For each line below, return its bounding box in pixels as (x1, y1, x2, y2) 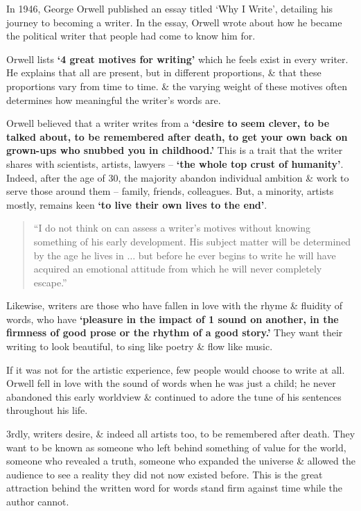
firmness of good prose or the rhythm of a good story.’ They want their (6, 325, 343, 340)
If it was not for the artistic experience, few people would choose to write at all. (6, 362, 345, 376)
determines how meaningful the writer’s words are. (6, 92, 221, 107)
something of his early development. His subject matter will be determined (33, 234, 351, 248)
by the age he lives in (33, 248, 124, 262)
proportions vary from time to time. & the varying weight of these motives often (6, 78, 347, 93)
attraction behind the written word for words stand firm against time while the (6, 480, 343, 495)
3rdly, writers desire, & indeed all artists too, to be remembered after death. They (6, 426, 355, 441)
